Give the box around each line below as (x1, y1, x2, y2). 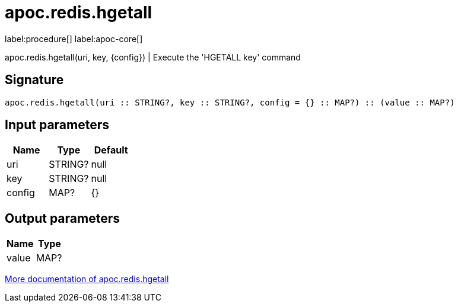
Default (94, 144, 128, 156)
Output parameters (5, 210, 120, 226)
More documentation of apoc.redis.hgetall (5, 274, 169, 284)
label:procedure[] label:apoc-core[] (5, 33, 143, 44)
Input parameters (5, 117, 110, 133)
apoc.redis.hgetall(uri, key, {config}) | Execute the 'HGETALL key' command (5, 52, 301, 62)
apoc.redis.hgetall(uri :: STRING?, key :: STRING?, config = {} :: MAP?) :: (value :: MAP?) (5, 97, 455, 107)
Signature (5, 72, 64, 88)
